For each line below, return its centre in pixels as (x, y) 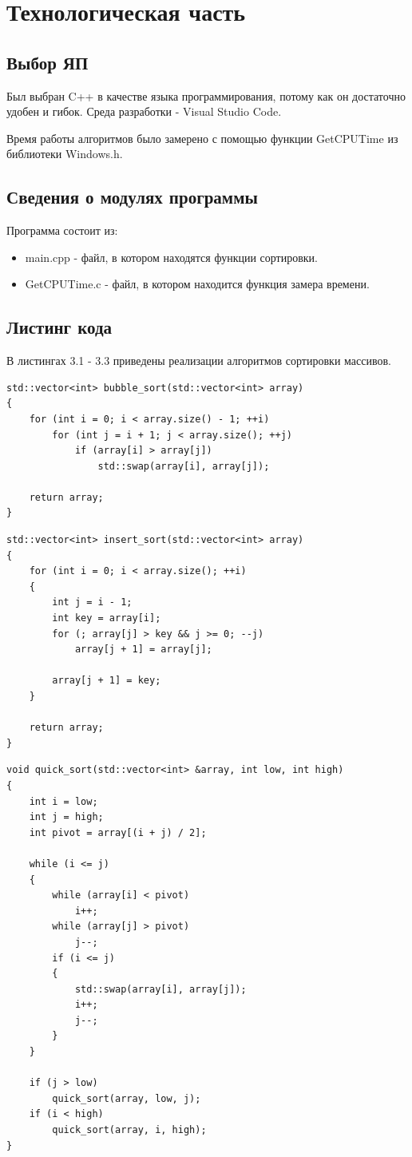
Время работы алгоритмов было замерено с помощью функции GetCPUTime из (202, 138)
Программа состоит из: (62, 230)
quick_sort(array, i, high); (129, 1130)
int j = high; (66, 817)
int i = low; (63, 801)
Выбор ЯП (48, 62)
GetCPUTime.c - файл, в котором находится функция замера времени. (197, 284)
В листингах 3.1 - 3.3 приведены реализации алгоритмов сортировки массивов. (199, 361)
